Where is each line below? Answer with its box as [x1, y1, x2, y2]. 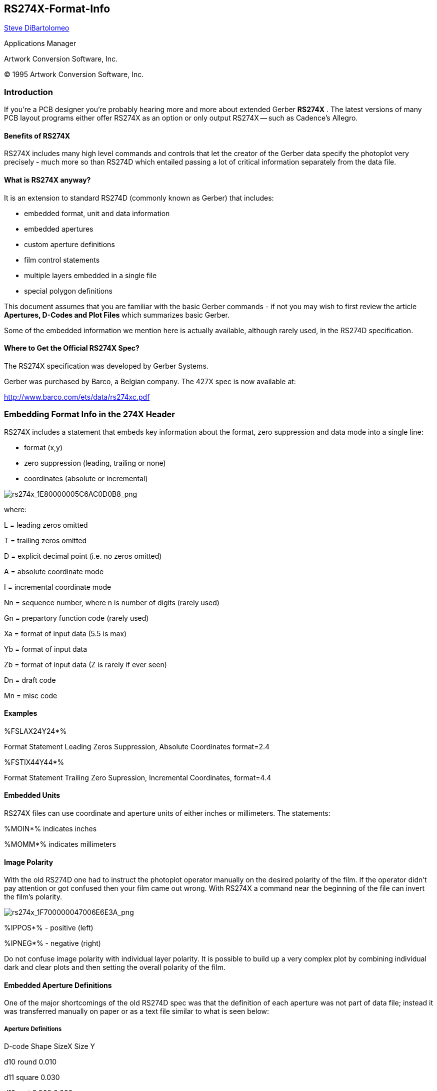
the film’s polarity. [4, 892, 62, 901]
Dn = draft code [4, 675, 56, 684]
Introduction [4, 87, 53, 97]
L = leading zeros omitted [4, 520, 88, 529]
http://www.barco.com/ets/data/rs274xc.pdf [4, 392, 150, 401]
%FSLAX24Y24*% [4, 726, 67, 735]
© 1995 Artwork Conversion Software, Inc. [4, 70, 144, 79]
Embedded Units [4, 791, 60, 800]
